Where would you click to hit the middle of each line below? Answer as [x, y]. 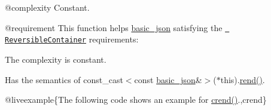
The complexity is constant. [56, 59]
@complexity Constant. [47, 7]
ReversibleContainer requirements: [72, 39]
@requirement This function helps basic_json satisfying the [114, 27]
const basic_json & [168, 79]
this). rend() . [243, 79]
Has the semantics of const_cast [64, 79]
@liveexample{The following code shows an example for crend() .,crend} [136, 100]
